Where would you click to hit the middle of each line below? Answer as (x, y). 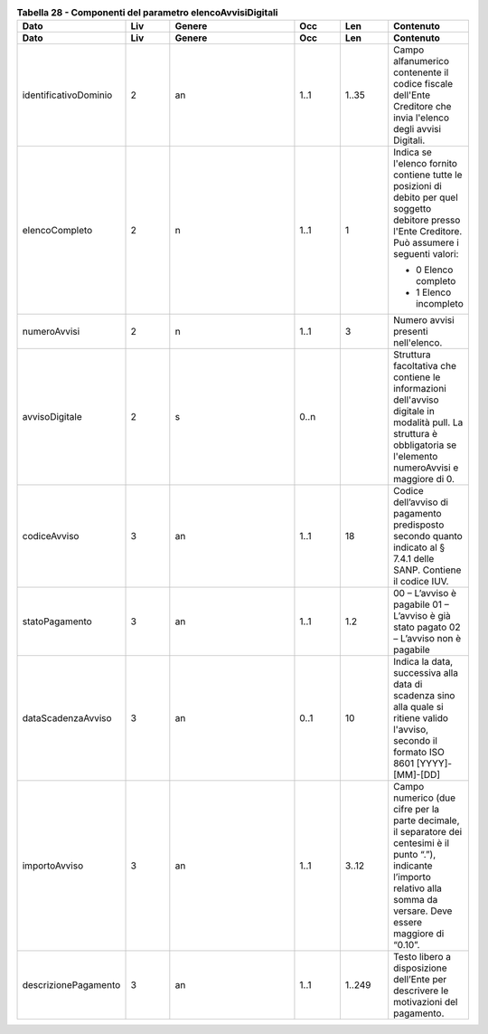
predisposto (419, 525)
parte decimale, (427, 821)
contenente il (421, 72)
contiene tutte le (428, 175)
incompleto (440, 304)
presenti (411, 332)
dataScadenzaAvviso (67, 718)
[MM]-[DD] (417, 775)
